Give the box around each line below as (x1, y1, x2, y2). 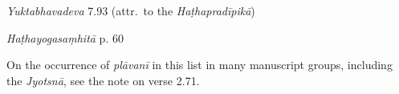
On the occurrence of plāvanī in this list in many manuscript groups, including (6, 56, 393, 73)
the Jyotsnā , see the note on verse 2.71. (6, 72, 200, 88)
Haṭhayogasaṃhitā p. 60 (6, 29, 124, 46)
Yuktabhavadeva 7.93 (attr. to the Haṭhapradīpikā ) (6, 2, 255, 18)
